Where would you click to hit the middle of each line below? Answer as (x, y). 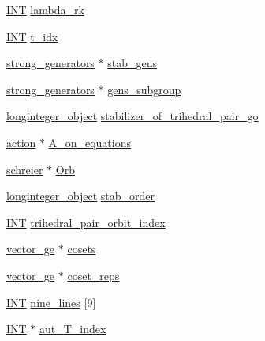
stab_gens (132, 63)
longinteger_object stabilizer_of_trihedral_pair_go (132, 116)
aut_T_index (73, 329)
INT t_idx (32, 36)
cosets (82, 249)
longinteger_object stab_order (81, 196)
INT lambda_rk (45, 9)
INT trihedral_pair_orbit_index (86, 222)
